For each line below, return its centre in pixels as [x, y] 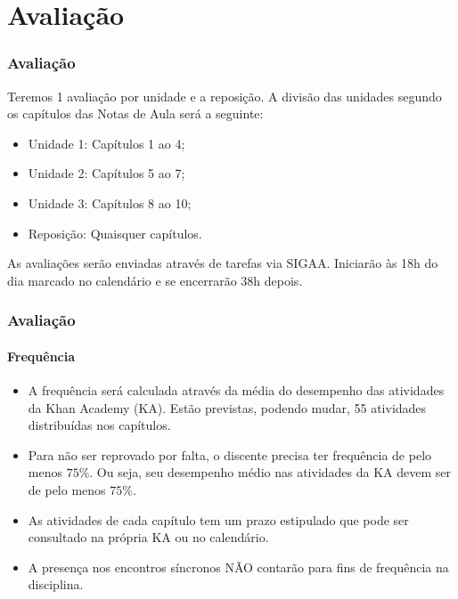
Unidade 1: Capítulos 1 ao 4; [106, 143]
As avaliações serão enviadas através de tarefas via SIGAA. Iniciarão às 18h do [223, 263]
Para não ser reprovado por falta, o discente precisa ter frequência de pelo [230, 454]
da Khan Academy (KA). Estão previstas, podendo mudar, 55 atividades [227, 407]
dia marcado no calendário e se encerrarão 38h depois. [155, 280]
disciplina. [56, 584]
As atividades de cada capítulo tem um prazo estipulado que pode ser [218, 519]
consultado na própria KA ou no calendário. [148, 537]
